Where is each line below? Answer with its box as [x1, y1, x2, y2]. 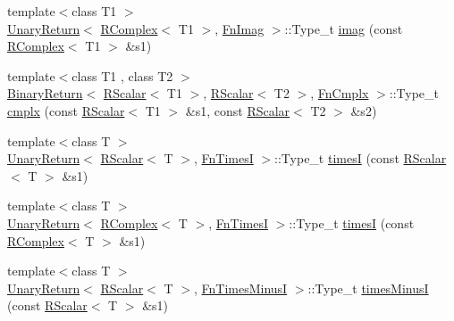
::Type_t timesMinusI [307, 278, 429, 297]
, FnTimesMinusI [193, 278, 288, 297]
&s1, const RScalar [185, 101, 290, 119]
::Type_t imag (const [284, 19, 403, 37]
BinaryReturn [7, 84, 83, 103]
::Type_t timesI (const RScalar [274, 149, 447, 168]
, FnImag [214, 19, 265, 37]
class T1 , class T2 [71, 66, 173, 85]
